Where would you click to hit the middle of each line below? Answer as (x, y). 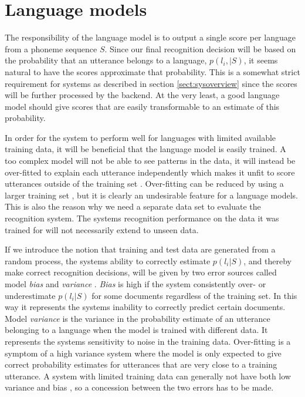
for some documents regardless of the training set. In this (194, 295)
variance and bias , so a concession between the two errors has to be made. (139, 387)
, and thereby (267, 260)
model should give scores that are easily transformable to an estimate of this (142, 106)
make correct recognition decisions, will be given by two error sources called (141, 272)
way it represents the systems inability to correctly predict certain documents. (145, 307)
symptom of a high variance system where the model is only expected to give (143, 353)
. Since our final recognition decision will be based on (200, 48)
